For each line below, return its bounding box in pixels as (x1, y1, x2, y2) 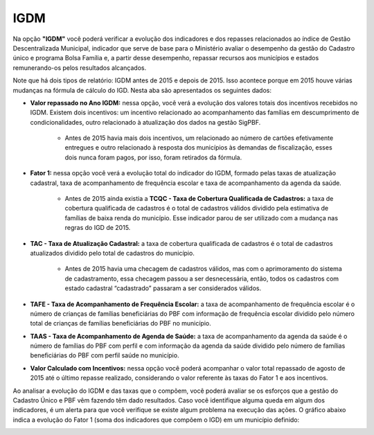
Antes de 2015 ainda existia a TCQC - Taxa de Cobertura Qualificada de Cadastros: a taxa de (64, 195, 334, 203)
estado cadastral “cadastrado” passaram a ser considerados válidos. (64, 284, 262, 292)
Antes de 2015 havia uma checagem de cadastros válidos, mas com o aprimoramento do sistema (64, 265, 342, 273)
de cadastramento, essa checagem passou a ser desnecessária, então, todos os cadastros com (64, 274, 339, 283)
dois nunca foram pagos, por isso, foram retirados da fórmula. (64, 153, 242, 161)
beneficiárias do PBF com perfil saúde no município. (30, 351, 179, 359)
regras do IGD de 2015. (64, 224, 131, 232)
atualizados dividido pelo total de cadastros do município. (30, 249, 195, 257)
